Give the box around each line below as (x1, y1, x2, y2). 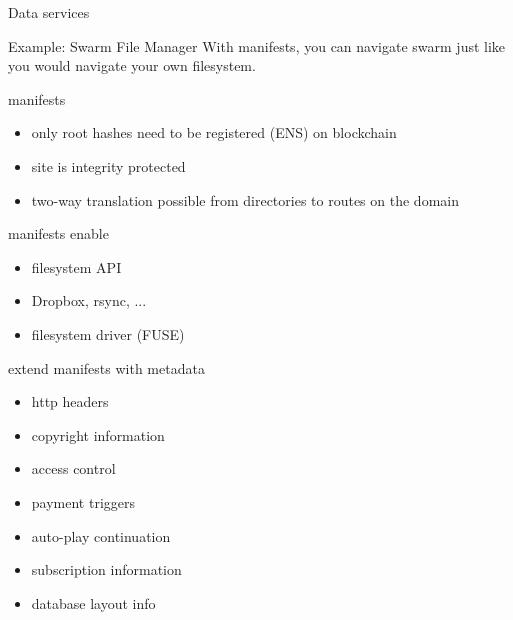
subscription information (31, 559, 182, 580)
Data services (8, 2, 90, 22)
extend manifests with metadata (8, 357, 205, 378)
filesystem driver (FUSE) (31, 323, 185, 344)
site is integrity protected (31, 155, 186, 176)
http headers (31, 391, 109, 412)
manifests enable (8, 223, 109, 244)
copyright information (31, 424, 165, 445)
